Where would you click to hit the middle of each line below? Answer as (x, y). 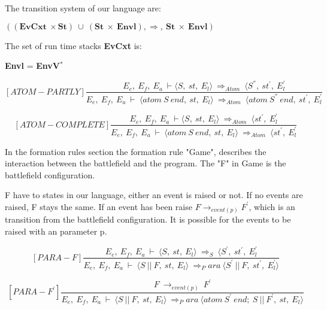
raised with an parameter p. (56, 231)
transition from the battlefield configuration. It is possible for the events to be (148, 219)
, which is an (272, 206)
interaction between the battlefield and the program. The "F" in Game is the (146, 163)
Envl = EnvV (33, 66)
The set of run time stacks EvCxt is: (73, 45)
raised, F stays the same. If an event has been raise (99, 206)
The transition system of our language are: (83, 8)
